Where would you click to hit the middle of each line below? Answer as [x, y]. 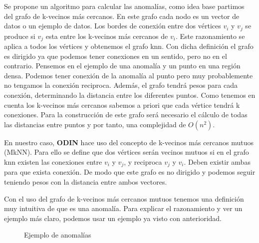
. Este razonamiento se [210, 36]
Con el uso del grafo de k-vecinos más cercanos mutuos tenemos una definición [124, 198]
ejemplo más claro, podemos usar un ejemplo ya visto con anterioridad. [113, 218]
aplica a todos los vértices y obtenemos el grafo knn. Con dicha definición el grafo [129, 46]
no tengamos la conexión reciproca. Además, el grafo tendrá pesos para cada [121, 85]
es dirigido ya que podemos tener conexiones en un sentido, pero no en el [116, 56]
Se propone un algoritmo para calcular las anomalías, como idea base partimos [124, 6]
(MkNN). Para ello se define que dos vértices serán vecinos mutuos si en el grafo [127, 152]
